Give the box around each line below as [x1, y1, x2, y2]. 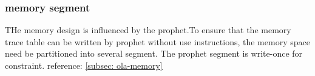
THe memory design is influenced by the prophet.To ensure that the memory [5, 24, 291, 36]
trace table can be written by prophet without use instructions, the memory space [5, 35, 310, 48]
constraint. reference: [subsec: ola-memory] [5, 59, 163, 71]
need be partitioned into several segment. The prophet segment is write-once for [5, 47, 303, 60]
